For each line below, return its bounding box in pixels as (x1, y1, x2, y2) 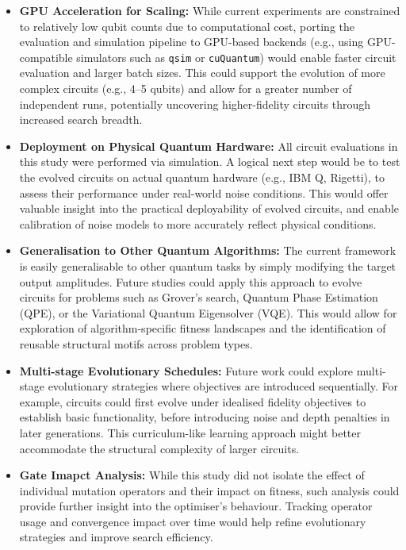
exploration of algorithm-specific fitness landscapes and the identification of (19, 320, 386, 337)
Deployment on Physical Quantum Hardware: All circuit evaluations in (19, 137, 398, 154)
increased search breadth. (19, 111, 143, 128)
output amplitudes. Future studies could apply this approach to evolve (19, 273, 362, 290)
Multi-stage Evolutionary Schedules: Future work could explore (19, 362, 354, 379)
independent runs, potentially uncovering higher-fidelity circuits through (19, 95, 371, 112)
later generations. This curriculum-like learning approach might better (19, 424, 361, 440)
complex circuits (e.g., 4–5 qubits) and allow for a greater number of (19, 80, 352, 97)
